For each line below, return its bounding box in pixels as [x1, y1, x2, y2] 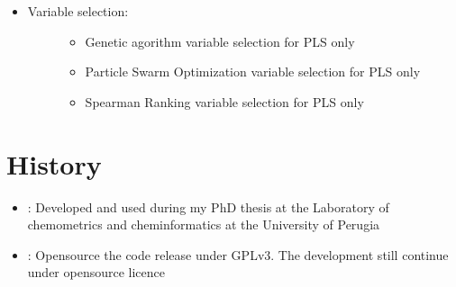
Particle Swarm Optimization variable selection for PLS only [85, 62, 421, 81]
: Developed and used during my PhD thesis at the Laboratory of [27, 197, 389, 216]
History [6, 145, 102, 182]
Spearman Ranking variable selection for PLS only [85, 92, 364, 111]
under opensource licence [27, 263, 166, 282]
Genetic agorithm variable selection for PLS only [85, 31, 355, 50]
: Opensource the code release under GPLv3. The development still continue [27, 245, 449, 264]
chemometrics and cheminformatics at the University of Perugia [27, 215, 380, 234]
